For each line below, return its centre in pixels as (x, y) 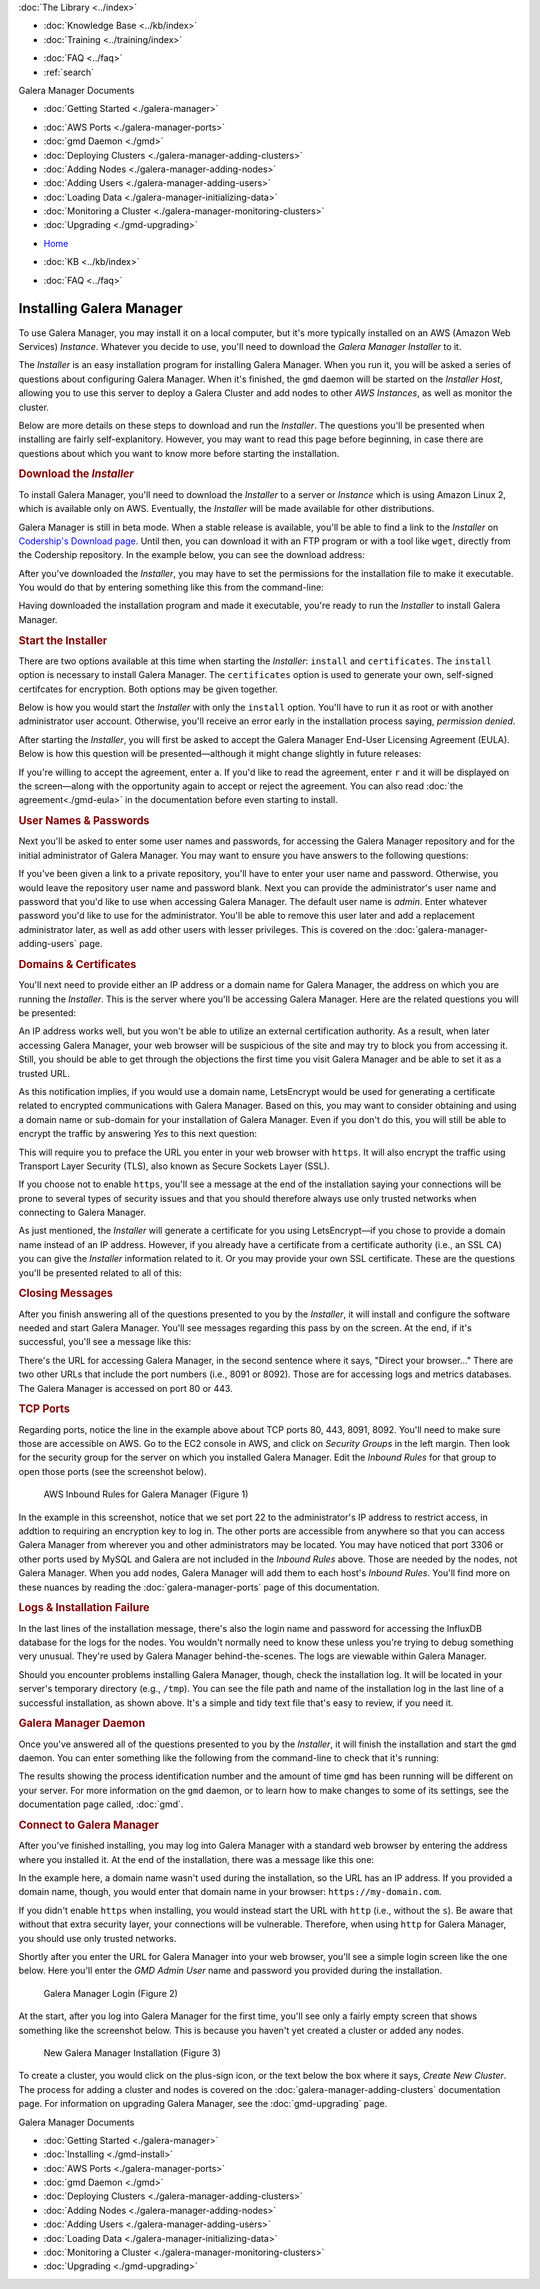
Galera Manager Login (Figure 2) (111, 1993)
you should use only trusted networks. (97, 1938)
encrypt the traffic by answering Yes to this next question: (138, 1134)
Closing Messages (66, 1293)
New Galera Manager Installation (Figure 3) (132, 2052)
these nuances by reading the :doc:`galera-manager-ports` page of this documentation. (199, 1587)
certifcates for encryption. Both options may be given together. (148, 689)
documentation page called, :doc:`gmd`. (101, 1804)
